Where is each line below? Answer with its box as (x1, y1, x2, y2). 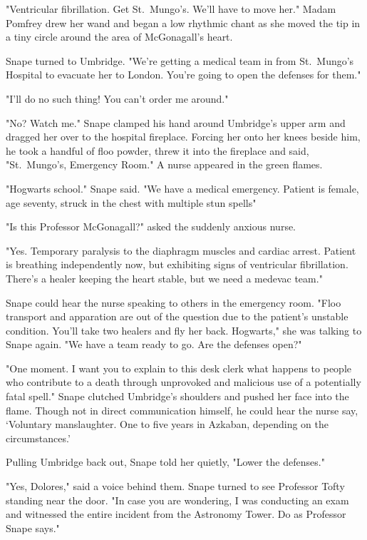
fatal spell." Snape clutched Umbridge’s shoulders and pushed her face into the (6, 389, 349, 404)
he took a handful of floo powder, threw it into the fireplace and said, (6, 143, 309, 158)
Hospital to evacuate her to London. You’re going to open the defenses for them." (6, 67, 361, 82)
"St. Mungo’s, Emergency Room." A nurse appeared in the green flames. (6, 157, 323, 172)
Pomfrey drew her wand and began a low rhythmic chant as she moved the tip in (6, 15, 361, 30)
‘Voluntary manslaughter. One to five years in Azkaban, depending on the (6, 417, 329, 432)
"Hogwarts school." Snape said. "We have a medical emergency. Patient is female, (6, 180, 359, 195)
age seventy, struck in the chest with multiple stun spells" (6, 195, 257, 210)
